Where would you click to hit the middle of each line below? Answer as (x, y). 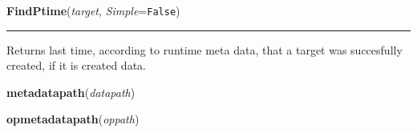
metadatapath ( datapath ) (71, 92)
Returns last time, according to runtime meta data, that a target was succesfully (204, 49)
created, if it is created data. (76, 65)
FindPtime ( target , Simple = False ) (93, 10)
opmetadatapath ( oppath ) (73, 119)
